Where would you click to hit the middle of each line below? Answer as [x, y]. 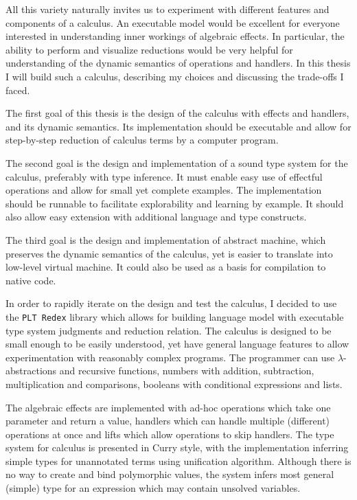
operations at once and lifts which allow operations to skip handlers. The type [170, 434]
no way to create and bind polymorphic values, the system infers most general [170, 474]
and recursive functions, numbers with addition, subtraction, [187, 371]
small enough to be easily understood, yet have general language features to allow [177, 344]
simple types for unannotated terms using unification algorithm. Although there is [178, 461]
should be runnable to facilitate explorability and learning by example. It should [175, 203]
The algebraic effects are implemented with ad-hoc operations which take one [168, 407]
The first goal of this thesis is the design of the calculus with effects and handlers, [177, 113]
